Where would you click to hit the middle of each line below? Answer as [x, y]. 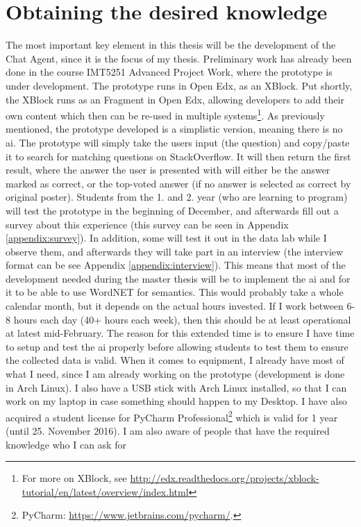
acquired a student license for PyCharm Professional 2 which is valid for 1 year [172, 416]
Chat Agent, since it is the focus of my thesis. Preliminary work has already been [179, 58]
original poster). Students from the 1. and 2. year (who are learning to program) [177, 197]
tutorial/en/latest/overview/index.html [105, 491]
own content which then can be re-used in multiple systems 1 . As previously [165, 114]
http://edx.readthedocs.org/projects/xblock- [225, 478]
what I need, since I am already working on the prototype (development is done [175, 374]
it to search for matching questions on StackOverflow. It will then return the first [178, 156]
